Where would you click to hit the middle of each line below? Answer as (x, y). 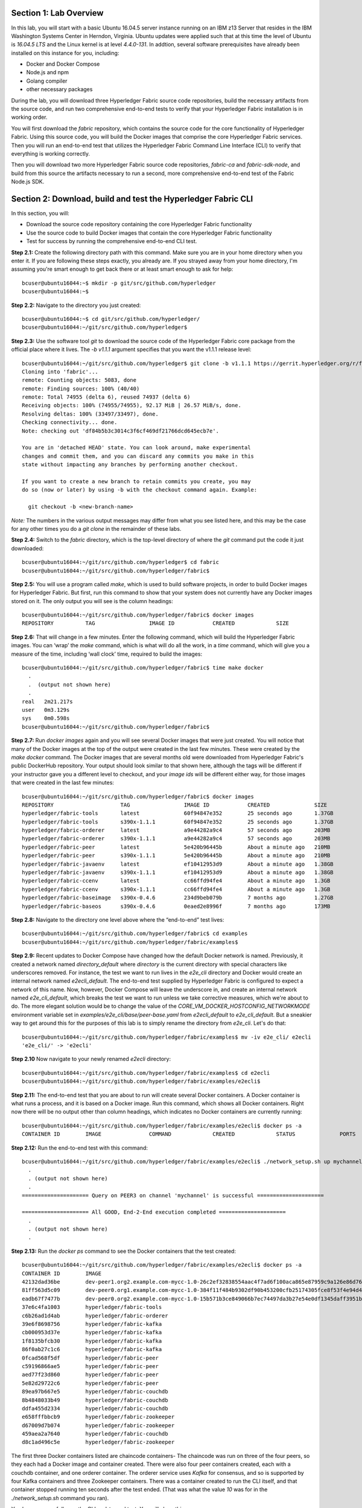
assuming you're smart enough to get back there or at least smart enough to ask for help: (122, 269)
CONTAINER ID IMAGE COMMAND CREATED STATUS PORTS (189, 1134)
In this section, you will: (40, 214)
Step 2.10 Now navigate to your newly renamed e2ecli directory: (91, 1059)
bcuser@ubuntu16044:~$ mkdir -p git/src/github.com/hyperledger (119, 283)
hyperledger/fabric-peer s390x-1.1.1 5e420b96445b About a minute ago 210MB (176, 856)
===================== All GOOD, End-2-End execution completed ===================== (154, 1212)
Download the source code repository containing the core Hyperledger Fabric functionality (139, 224)
